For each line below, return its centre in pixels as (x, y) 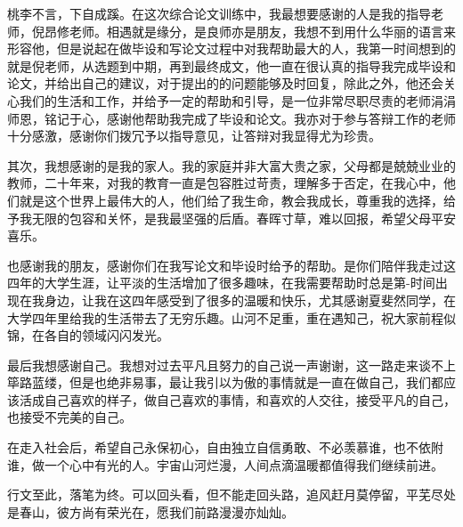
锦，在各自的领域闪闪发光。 (88, 335)
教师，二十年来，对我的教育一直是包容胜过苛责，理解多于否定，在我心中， (225, 183)
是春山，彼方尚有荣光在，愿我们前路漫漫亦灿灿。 (150, 511)
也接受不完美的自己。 (69, 417)
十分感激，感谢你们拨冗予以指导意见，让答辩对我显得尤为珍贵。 (194, 136)
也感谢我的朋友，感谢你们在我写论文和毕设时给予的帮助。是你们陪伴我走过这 (231, 265)
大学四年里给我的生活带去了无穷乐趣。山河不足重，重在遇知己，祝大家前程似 (231, 317)
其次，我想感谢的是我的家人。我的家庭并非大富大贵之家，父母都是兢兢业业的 (231, 165)
